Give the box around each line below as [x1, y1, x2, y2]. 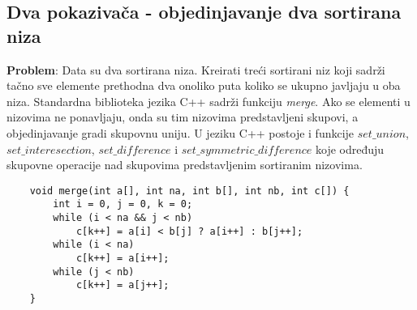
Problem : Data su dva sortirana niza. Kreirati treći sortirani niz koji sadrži [6, 61, 385, 78]
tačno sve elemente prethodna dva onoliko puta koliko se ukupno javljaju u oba [6, 77, 401, 94]
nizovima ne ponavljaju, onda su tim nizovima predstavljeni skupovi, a [6, 108, 359, 125]
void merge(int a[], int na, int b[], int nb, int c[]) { [29, 185, 350, 197]
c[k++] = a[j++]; [75, 279, 170, 291]
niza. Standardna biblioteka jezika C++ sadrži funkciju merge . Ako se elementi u [6, 92, 411, 109]
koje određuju [316, 140, 385, 157]
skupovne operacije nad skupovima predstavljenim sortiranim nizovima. [6, 156, 363, 173]
